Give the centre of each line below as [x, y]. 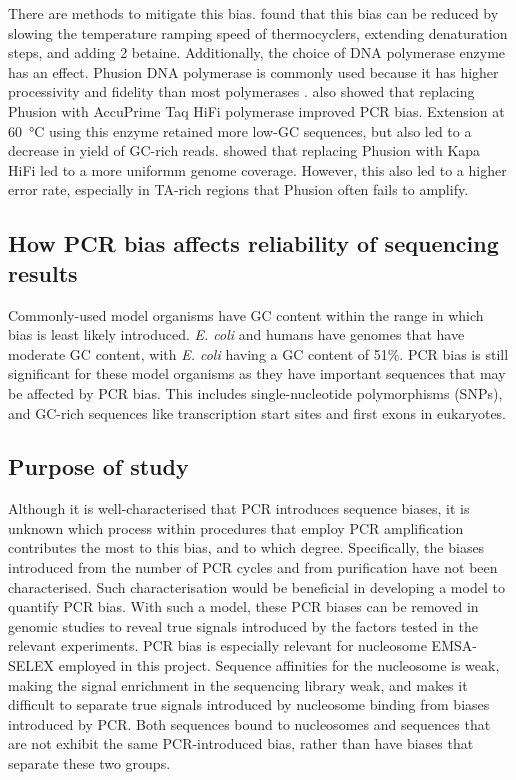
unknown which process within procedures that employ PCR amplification [236, 527]
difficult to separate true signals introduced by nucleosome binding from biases [249, 704]
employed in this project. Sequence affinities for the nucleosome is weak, [279, 665]
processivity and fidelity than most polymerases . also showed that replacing [241, 91]
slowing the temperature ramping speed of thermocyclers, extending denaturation [258, 32]
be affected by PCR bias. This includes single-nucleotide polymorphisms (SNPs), [255, 392]
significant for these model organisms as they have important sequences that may [257, 373]
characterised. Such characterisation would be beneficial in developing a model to [256, 586]
